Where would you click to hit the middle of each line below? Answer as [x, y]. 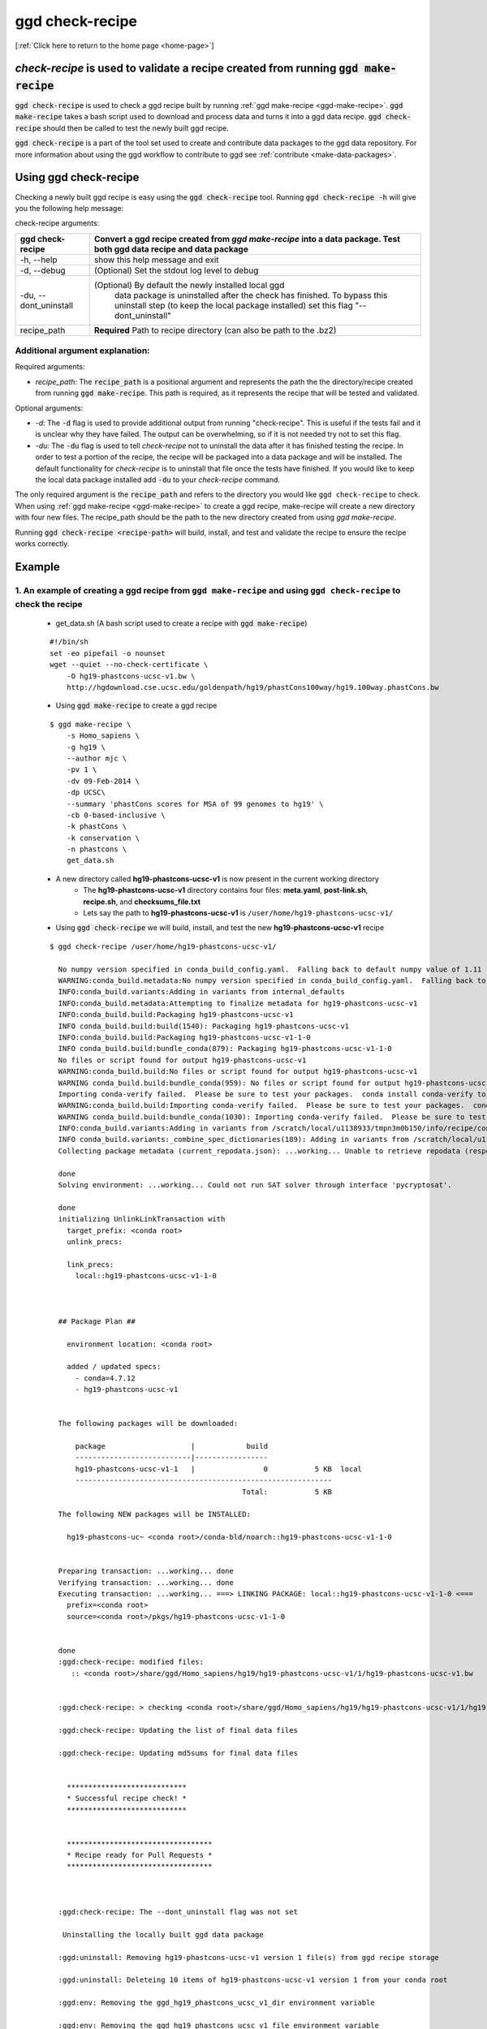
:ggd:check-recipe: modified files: [131, 1662]
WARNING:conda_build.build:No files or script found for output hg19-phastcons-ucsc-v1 [238, 1072]
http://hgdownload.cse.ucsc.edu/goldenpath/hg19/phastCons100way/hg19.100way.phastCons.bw [253, 687]
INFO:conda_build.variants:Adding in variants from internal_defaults [201, 992]
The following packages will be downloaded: [148, 1424]
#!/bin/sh [69, 642]
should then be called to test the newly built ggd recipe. [136, 128]
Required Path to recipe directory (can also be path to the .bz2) [215, 330]
